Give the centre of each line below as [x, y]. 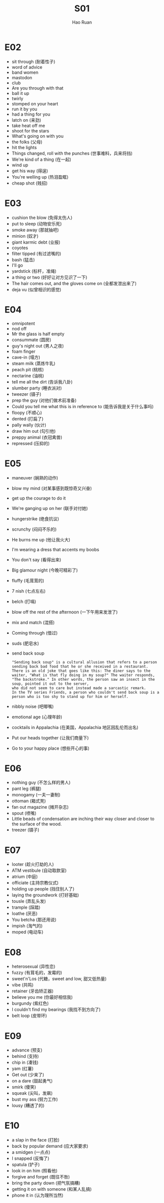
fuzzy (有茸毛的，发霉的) [37, 973]
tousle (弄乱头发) [29, 901]
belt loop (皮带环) [29, 1016]
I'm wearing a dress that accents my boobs [55, 549]
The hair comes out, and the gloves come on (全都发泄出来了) [74, 283]
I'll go [17, 265]
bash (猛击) [23, 259]
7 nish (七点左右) [29, 591]
